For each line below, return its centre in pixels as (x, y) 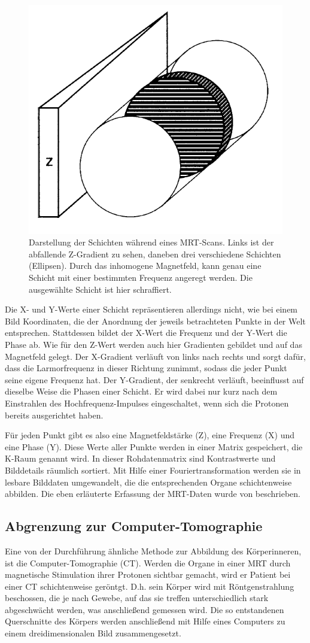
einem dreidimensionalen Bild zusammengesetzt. (93, 633)
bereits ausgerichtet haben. (54, 415)
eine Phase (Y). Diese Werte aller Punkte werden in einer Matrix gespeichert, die (154, 446)
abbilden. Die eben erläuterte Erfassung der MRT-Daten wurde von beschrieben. (153, 494)
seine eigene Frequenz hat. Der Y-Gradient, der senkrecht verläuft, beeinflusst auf (154, 379)
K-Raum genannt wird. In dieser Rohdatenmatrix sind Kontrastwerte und (140, 458)
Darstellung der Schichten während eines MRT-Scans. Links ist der (151, 242)
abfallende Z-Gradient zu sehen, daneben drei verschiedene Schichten (155, 254)
